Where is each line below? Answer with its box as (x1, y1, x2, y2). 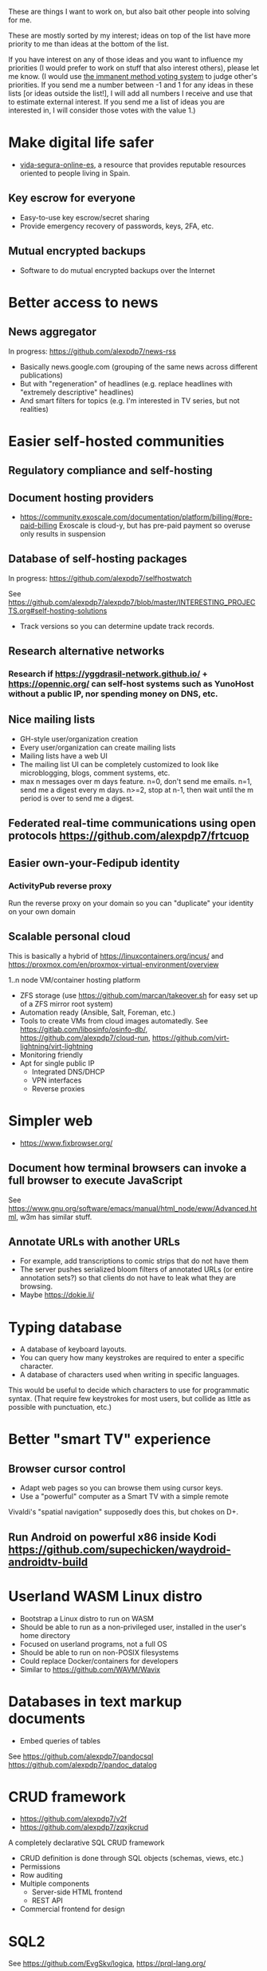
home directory (19, 1630, 71, 1640)
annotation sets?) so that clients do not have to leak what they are (19, 1273, 237, 1283)
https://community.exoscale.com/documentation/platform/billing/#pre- (19, 512, 253, 521)
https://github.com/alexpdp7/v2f (19, 1814, 128, 1823)
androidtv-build (8, 1555, 88, 1569)
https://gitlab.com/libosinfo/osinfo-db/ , (19, 1024, 148, 1034)
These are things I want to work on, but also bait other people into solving (8, 7, 250, 16)
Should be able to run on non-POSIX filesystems (19, 1648, 179, 1657)
